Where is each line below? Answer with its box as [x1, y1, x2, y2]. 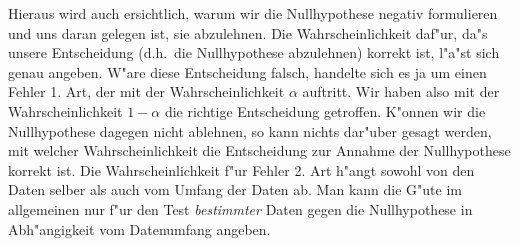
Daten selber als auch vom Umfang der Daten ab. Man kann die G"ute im [8, 179, 462, 200]
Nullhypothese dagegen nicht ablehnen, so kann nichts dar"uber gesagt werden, [8, 120, 492, 141]
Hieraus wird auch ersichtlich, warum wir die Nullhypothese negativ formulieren [8, 3, 498, 23]
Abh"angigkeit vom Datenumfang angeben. [8, 218, 271, 239]
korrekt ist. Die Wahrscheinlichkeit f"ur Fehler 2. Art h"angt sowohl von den [8, 159, 475, 180]
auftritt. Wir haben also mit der [302, 81, 500, 102]
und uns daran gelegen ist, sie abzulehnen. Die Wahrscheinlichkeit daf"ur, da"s [8, 22, 488, 43]
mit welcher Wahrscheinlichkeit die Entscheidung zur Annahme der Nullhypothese [8, 140, 511, 161]
